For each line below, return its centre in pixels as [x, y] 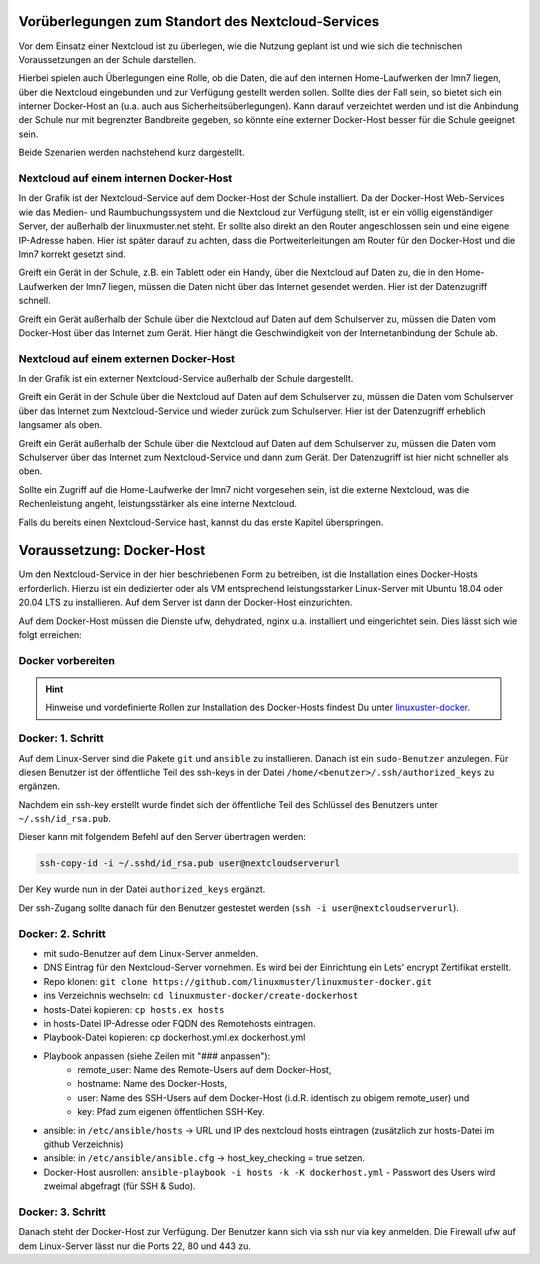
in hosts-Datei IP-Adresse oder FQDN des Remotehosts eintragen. [179, 1023]
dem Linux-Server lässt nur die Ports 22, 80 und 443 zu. [135, 1246]
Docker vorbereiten [66, 660]
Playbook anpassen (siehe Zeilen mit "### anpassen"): [157, 1056]
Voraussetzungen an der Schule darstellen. [107, 59]
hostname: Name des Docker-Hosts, [152, 1084]
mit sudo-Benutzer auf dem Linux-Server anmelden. [151, 953]
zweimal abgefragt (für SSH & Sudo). [119, 1186]
